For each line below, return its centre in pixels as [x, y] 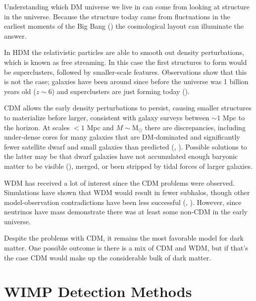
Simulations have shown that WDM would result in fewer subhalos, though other [127, 192]
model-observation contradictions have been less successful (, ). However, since [123, 202]
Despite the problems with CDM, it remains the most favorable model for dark [124, 238]
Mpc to [234, 117]
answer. [15, 35]
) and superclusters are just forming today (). [121, 91]
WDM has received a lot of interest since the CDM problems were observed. [120, 182]
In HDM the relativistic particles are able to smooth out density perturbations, [124, 52]
